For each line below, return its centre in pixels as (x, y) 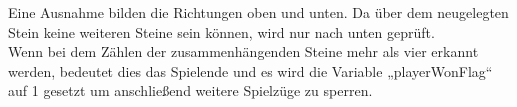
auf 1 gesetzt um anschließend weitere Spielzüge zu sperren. (190, 90)
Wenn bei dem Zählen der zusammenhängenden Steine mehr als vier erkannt (243, 51)
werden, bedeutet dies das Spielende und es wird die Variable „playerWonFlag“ (250, 70)
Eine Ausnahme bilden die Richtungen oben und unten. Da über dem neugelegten (258, 12)
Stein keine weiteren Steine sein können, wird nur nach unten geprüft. (221, 31)
